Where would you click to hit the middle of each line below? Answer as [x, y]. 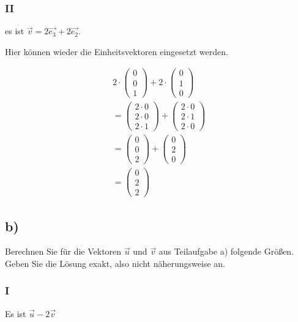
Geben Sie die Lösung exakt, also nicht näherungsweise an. [115, 263]
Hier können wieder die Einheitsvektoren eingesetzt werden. [117, 51]
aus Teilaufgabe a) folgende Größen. [226, 251]
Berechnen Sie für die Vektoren [63, 251]
